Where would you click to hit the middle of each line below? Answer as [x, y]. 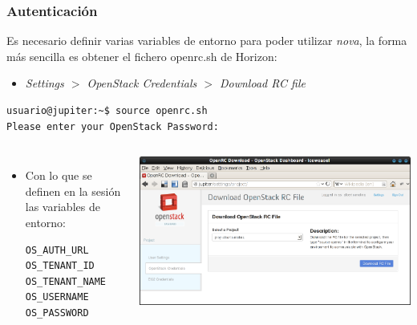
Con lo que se [59, 175]
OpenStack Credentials [142, 83]
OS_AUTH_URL [57, 250]
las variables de [63, 207]
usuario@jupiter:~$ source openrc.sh [107, 111]
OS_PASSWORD [57, 313]
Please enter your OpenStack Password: [113, 126]
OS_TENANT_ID [60, 266]
